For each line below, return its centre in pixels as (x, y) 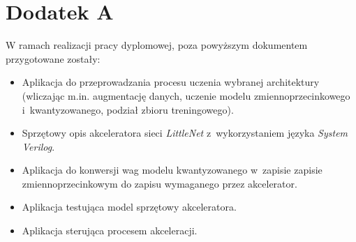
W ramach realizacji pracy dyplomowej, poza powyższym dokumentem (157, 45)
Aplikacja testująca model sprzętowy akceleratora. (129, 207)
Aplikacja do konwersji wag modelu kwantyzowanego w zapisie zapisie (172, 170)
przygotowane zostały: (53, 58)
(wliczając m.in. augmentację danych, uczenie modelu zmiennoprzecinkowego (186, 95)
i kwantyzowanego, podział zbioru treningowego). (128, 109)
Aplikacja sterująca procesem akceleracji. (110, 230)
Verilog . (38, 146)
